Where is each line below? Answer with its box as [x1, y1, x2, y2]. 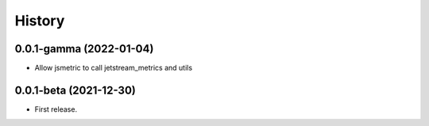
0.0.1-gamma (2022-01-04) [14, 42, 154, 55]
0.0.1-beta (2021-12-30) [14, 83, 137, 97]
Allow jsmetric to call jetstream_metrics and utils [34, 63, 193, 73]
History [14, 12, 65, 29]
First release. [34, 104, 78, 114]
